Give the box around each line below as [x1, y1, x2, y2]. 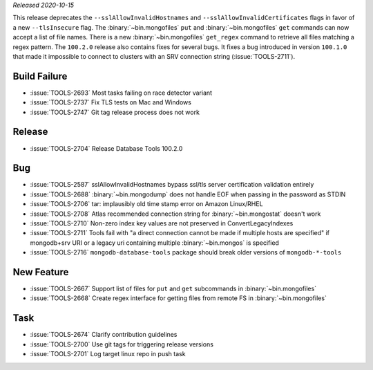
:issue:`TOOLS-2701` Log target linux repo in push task [30, 350, 186, 358]
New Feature [12, 266, 69, 278]
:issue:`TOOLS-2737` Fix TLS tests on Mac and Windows [30, 98, 191, 107]
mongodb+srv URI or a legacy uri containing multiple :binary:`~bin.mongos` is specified [30, 239, 280, 247]
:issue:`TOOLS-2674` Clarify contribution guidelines [30, 331, 178, 339]
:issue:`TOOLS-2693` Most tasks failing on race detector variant [30, 89, 213, 97]
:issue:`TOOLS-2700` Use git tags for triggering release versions [30, 340, 214, 349]
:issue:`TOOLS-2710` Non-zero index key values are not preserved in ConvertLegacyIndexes [30, 219, 294, 228]
